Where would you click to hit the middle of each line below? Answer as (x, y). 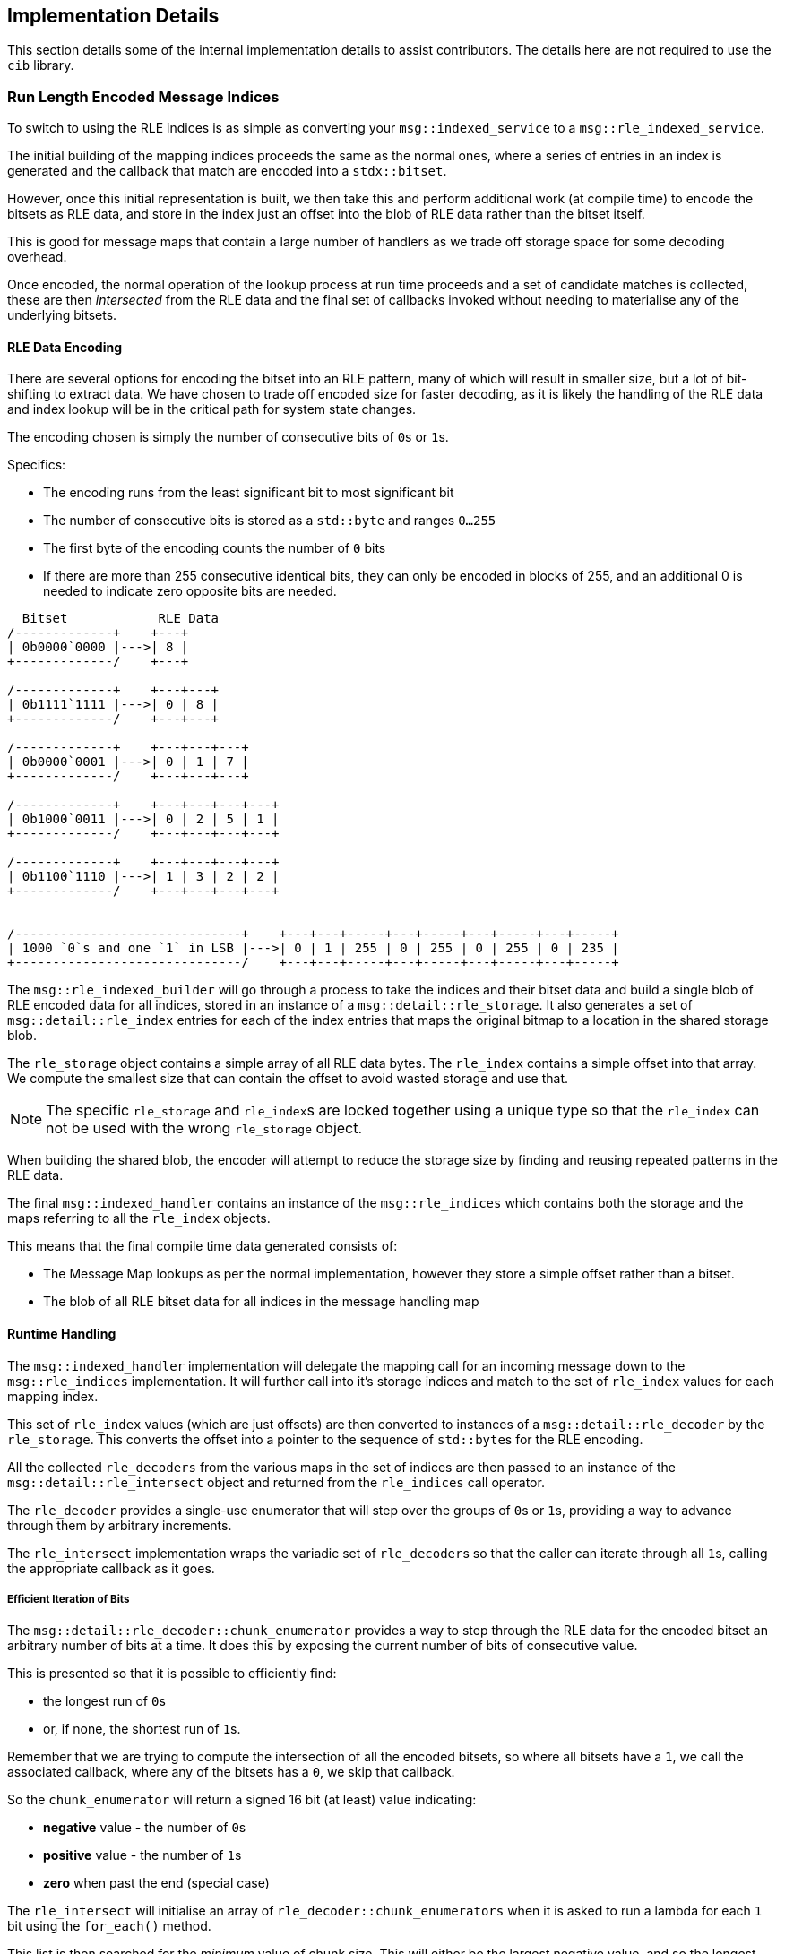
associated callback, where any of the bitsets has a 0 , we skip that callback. (231, 1772)
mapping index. (53, 1396)
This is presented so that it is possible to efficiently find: (172, 1674)
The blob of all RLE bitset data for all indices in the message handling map (261, 1302)
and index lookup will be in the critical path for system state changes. (212, 409)
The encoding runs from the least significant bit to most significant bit (249, 493)
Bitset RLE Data (121, 619)
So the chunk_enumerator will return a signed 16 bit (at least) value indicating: (242, 1800)
